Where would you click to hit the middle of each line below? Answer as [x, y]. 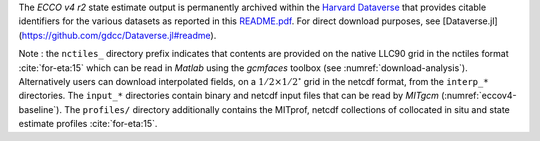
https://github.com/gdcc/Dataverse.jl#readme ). [119, 35]
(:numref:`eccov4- [478, 96]
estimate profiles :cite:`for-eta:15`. [88, 124]
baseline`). [40, 109]
